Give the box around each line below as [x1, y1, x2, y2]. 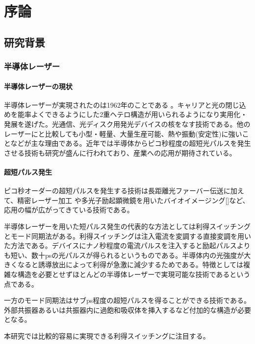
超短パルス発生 [4, 166, 52, 177]
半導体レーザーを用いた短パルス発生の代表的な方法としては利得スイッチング [4, 221, 251, 231]
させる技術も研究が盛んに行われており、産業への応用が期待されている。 [4, 147, 236, 158]
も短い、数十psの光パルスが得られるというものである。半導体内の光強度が [4, 250, 244, 260]
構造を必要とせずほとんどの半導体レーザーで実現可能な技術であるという [17, 269, 251, 279]
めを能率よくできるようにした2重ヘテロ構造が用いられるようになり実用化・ [4, 109, 248, 119]
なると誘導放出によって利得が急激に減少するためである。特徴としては [17, 259, 244, 270]
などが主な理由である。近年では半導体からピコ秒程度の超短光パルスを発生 [10, 138, 251, 148]
